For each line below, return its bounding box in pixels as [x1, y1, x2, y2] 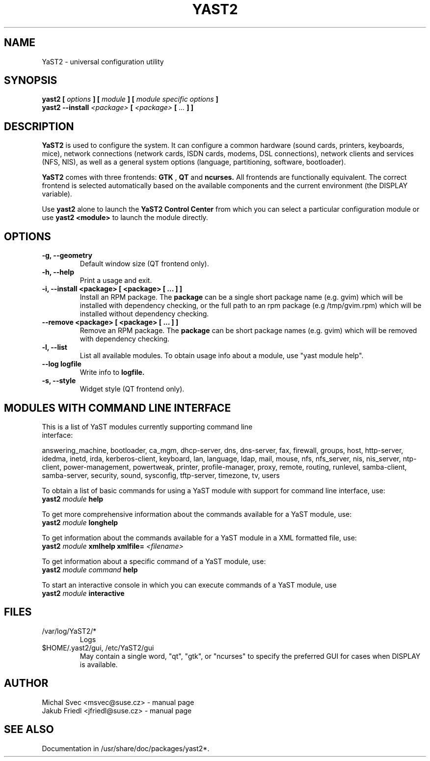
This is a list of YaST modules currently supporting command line [42, 422, 253, 431]
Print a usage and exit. [80, 276, 152, 285]
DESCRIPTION [4, 120, 74, 133]
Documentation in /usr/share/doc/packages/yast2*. [42, 744, 210, 753]
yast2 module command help [42, 565, 138, 574]
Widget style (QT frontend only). [80, 385, 185, 394]
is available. [80, 660, 118, 669]
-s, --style [42, 376, 76, 385]
